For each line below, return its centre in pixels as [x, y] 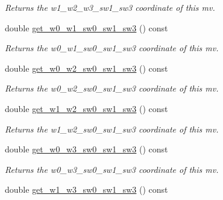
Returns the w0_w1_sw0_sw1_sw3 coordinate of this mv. [112, 48]
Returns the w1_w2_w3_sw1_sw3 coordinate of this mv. [110, 7]
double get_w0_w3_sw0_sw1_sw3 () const [86, 149]
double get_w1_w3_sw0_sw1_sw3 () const [86, 189]
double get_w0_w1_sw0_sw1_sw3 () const [86, 27]
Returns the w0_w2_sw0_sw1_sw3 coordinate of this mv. [112, 88]
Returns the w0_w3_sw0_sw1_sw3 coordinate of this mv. [112, 169]
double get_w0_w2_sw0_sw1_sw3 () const [86, 68]
